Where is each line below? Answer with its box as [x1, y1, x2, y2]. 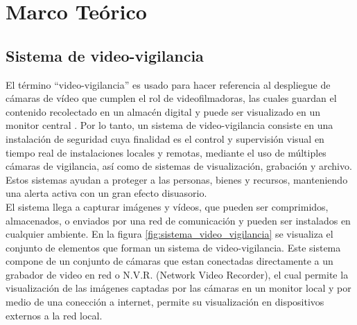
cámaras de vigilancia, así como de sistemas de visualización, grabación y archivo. [6, 159, 352, 173]
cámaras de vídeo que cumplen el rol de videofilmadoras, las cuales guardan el [6, 91, 337, 105]
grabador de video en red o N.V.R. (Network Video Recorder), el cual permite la [6, 267, 349, 281]
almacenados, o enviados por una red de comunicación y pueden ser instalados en [6, 213, 351, 227]
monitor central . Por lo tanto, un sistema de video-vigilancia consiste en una [6, 118, 333, 132]
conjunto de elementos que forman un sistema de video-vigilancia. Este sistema [6, 240, 341, 254]
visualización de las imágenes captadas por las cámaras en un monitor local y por [6, 281, 351, 295]
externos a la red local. [6, 308, 103, 322]
